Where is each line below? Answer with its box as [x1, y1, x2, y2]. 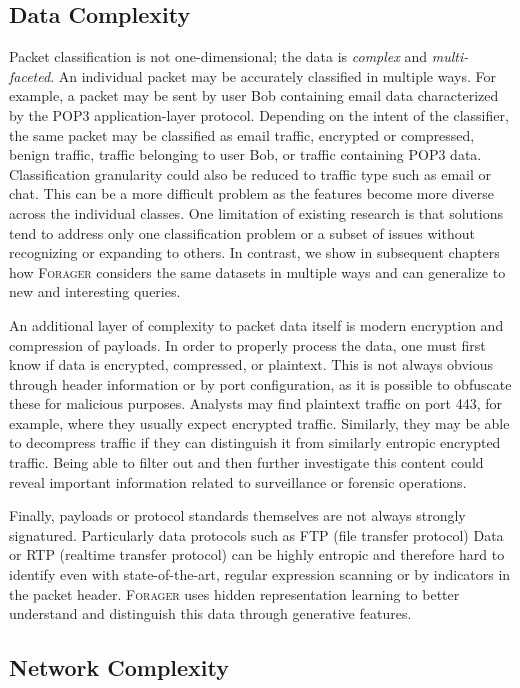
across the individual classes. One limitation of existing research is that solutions [9, 202, 503, 223]
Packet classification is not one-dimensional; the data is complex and [9, 46, 428, 67]
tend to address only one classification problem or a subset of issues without [9, 222, 475, 243]
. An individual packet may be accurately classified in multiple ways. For [50, 65, 496, 86]
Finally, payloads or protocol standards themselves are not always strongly [9, 505, 466, 526]
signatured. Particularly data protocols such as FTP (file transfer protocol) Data [9, 524, 504, 545]
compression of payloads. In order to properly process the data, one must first [9, 334, 486, 355]
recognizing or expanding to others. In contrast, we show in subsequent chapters [9, 242, 500, 263]
